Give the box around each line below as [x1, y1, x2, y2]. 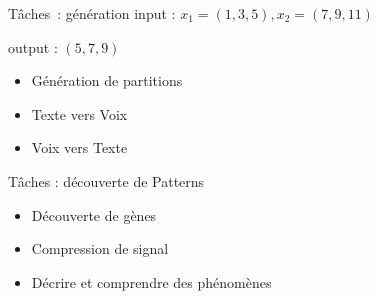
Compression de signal [31, 238, 169, 259]
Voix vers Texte [31, 137, 128, 158]
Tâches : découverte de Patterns [8, 170, 205, 191]
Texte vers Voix [31, 103, 128, 124]
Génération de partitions [31, 70, 183, 91]
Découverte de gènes [31, 204, 157, 225]
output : [8, 36, 58, 57]
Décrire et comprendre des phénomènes [31, 271, 272, 292]
